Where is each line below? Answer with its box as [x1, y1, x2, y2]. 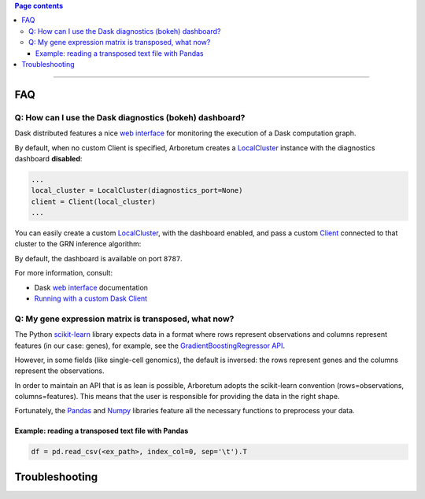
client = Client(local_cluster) [31, 197, 157, 206]
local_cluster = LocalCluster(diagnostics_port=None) [31, 186, 243, 195]
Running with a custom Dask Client [34, 294, 148, 303]
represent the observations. [14, 366, 105, 375]
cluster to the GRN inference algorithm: [14, 239, 142, 249]
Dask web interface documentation [34, 283, 149, 292]
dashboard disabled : [14, 153, 83, 163]
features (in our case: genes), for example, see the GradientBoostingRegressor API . [14, 341, 286, 350]
